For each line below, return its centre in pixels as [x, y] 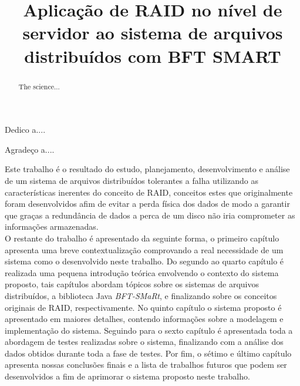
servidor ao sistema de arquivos [153, 33]
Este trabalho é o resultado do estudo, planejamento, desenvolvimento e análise [147, 169]
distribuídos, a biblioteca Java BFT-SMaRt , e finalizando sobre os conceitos [141, 295]
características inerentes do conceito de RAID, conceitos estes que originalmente [149, 192]
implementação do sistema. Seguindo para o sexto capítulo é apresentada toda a [149, 330]
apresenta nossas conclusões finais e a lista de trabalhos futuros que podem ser [146, 365]
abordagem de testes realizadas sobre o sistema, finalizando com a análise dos [144, 342]
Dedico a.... [25, 130]
